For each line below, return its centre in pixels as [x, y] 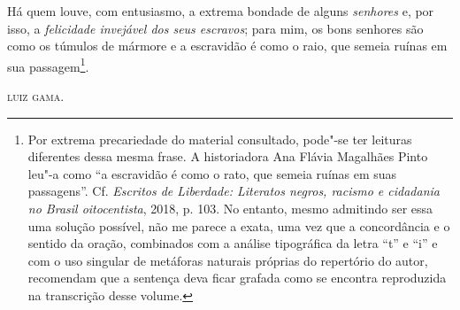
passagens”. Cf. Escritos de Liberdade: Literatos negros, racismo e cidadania [234, 191]
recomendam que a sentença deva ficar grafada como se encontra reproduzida [237, 278]
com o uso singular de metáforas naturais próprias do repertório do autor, [228, 260]
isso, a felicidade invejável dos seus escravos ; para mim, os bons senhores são [215, 28]
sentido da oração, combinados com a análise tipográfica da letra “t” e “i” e [233, 243]
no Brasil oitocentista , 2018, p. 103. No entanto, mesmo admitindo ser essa [230, 208]
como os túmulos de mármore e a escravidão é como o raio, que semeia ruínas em [227, 46]
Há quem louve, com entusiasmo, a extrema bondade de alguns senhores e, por [221, 11]
